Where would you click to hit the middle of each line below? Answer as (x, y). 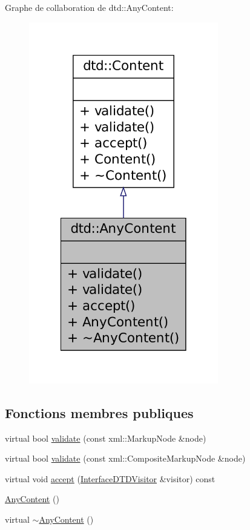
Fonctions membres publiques (99, 412)
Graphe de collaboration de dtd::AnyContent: (89, 7)
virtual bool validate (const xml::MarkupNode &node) (106, 438)
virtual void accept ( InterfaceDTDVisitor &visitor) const (110, 478)
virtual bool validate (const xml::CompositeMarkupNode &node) (125, 458)
